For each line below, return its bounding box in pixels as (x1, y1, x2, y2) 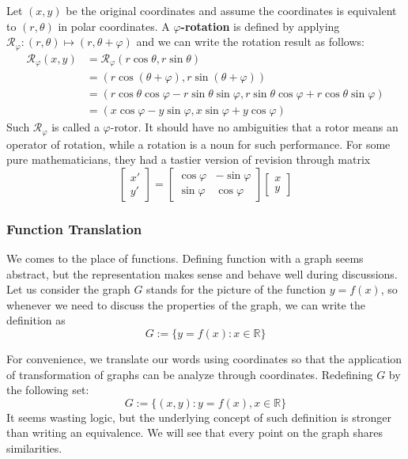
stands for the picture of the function (146, 281, 327, 298)
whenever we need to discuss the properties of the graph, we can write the (6, 296, 365, 313)
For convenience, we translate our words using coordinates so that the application (6, 351, 402, 367)
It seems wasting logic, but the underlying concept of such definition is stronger (6, 408, 392, 425)
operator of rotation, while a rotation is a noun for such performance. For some (6, 135, 391, 152)
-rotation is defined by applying (180, 17, 340, 34)
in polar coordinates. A (58, 17, 170, 34)
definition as (6, 312, 66, 328)
